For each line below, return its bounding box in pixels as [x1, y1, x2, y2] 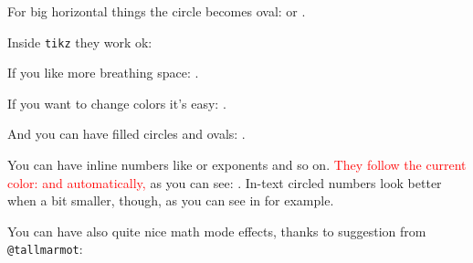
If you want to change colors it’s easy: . [7, 93, 226, 112]
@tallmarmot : [7, 239, 83, 258]
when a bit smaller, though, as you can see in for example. [7, 191, 334, 210]
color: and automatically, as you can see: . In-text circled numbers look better [7, 173, 442, 192]
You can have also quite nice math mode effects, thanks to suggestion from [7, 221, 426, 240]
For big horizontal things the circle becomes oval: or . [7, 2, 306, 20]
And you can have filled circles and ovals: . [7, 124, 246, 143]
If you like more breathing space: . [7, 63, 199, 82]
